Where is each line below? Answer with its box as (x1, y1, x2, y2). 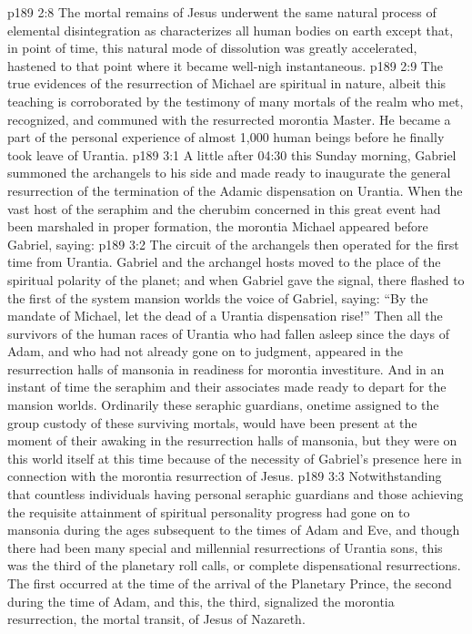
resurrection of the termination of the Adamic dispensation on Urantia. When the (7, 180, 463, 199)
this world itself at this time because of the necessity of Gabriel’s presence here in (7, 448, 462, 467)
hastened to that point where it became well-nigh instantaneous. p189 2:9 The (7, 56, 443, 75)
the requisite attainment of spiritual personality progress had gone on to (7, 502, 410, 521)
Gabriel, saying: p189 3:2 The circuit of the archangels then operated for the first (7, 234, 459, 253)
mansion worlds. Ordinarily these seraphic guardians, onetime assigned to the (7, 395, 439, 414)
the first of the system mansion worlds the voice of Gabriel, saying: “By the (7, 288, 428, 307)
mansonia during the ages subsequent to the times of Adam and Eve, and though (7, 520, 460, 539)
